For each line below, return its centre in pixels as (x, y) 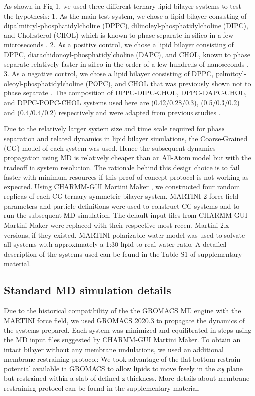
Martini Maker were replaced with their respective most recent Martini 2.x (117, 225)
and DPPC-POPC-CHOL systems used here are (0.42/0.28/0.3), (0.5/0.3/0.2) (122, 102)
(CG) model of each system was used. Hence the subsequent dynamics (110, 148)
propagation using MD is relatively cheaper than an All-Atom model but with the (127, 157)
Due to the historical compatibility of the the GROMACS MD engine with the (123, 311)
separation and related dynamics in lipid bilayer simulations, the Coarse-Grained (126, 138)
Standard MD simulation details (88, 290)
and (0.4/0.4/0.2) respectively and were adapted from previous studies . (112, 112)
